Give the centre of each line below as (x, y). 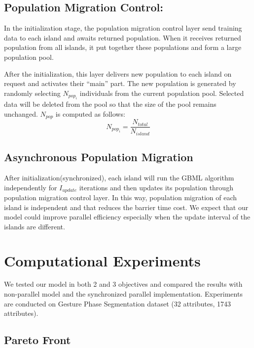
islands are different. (35, 226)
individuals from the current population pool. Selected (162, 93)
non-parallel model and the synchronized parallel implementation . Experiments (123, 294)
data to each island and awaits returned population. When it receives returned (123, 37)
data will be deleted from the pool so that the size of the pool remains (110, 104)
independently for (31, 187)
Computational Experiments (102, 260)
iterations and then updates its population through (156, 187)
